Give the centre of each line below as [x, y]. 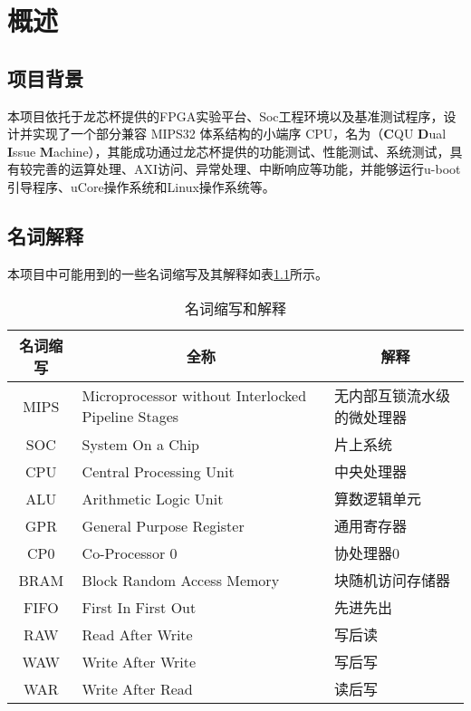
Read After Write [137, 634]
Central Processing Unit [158, 471]
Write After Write [139, 661]
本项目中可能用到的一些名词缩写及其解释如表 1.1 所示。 [168, 273]
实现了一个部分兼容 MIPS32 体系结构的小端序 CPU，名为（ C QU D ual [239, 134]
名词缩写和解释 [235, 309]
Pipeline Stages [130, 417]
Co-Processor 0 [130, 552]
